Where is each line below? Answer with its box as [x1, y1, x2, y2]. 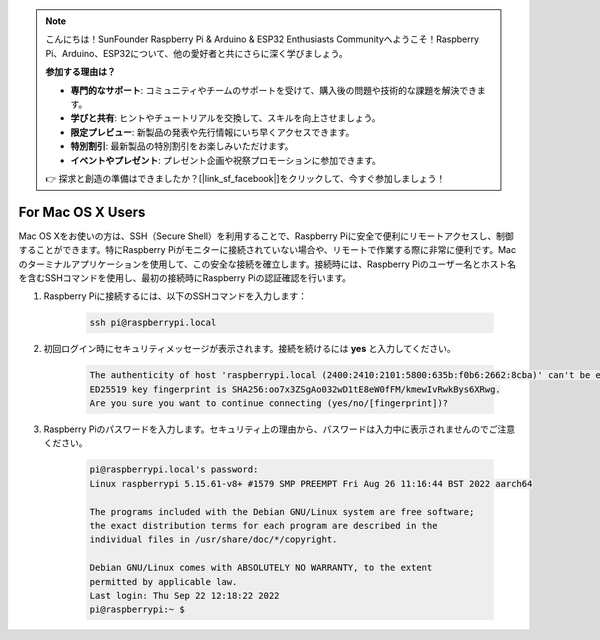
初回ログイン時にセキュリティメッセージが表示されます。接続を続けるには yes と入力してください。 [43, 343, 456, 355]
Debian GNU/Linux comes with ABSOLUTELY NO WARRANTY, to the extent [89, 562, 433, 574]
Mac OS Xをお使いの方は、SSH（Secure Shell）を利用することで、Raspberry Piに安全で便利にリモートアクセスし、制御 [18, 230, 514, 242]
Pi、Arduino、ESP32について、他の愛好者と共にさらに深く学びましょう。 [45, 47, 349, 59]
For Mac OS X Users [18, 203, 146, 220]
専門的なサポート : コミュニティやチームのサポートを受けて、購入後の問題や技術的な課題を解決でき [70, 84, 478, 96]
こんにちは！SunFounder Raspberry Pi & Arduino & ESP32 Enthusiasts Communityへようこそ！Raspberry [45, 33, 480, 45]
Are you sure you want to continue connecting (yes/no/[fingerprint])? [89, 398, 449, 409]
